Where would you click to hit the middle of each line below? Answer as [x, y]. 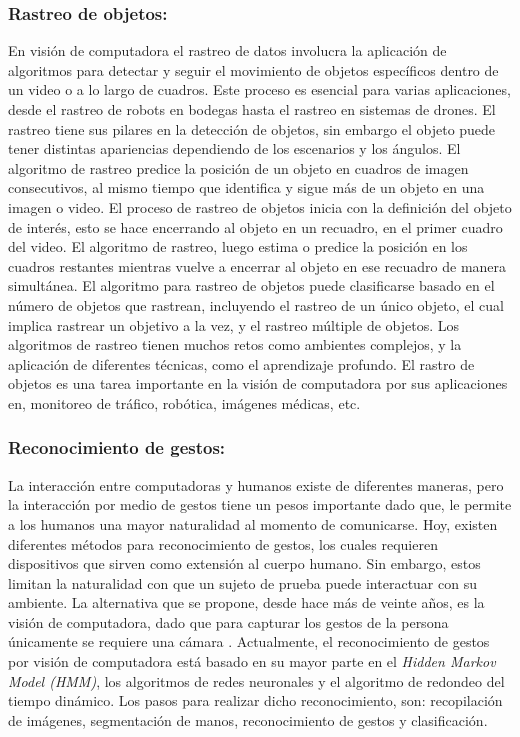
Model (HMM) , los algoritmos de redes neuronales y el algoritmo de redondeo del [256, 680]
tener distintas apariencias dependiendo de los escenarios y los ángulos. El [234, 148]
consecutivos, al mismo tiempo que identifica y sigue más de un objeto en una [246, 187]
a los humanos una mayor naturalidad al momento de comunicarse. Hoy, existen [253, 523]
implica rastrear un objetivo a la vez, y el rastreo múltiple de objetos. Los [234, 324]
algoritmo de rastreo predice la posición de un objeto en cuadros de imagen [238, 167]
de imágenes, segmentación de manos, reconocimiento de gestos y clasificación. [248, 719]
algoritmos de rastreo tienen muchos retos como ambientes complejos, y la [235, 344]
